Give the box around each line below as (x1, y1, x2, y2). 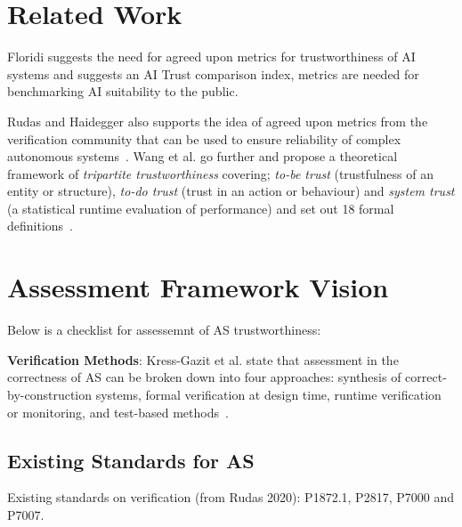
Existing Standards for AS (7, 446, 255, 474)
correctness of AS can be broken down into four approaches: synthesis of (7, 368, 401, 386)
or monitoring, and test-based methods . (7, 402, 229, 421)
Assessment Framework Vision (7, 269, 389, 305)
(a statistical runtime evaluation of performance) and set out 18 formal (7, 199, 394, 217)
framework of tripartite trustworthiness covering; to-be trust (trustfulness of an (7, 164, 434, 182)
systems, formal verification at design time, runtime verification (95, 385, 442, 403)
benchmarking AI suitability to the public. (7, 82, 239, 101)
